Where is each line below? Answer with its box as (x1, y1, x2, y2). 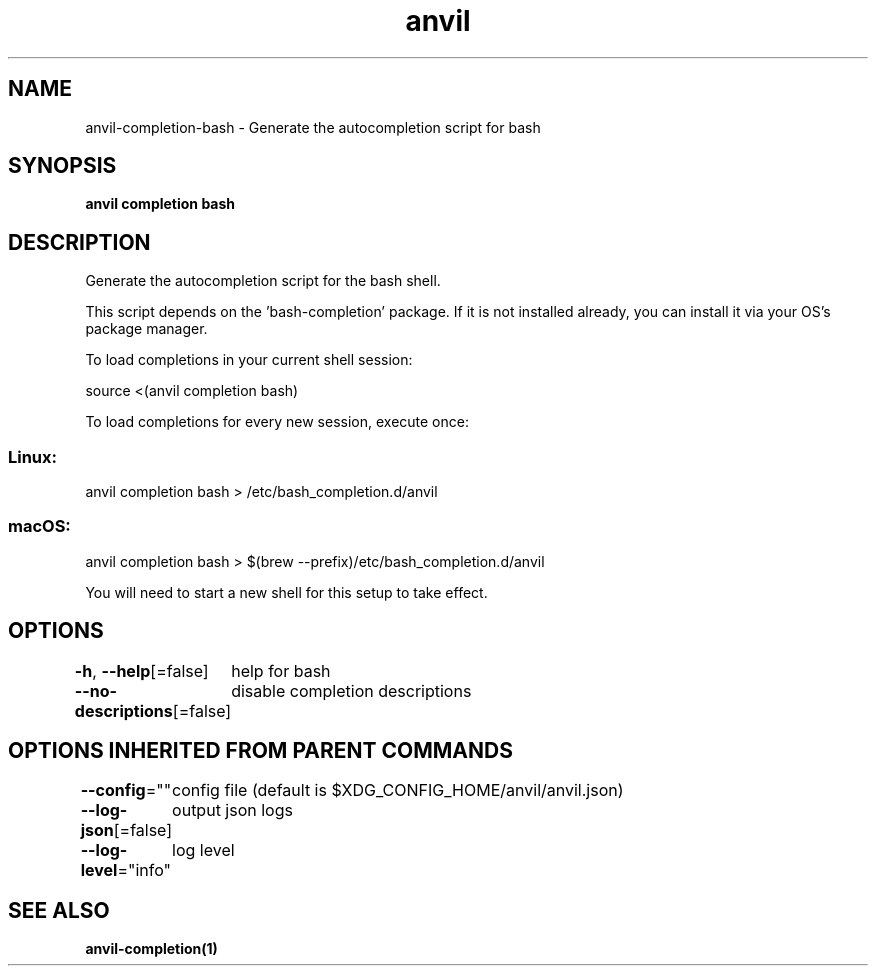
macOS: (8, 516, 71, 537)
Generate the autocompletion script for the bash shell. (85, 272, 441, 290)
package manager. (85, 320, 208, 338)
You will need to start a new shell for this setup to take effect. (85, 583, 488, 601)
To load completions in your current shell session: (85, 351, 413, 369)
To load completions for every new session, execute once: (85, 413, 469, 431)
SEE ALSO (8, 897, 110, 923)
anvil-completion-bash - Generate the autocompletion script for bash (85, 118, 541, 136)
